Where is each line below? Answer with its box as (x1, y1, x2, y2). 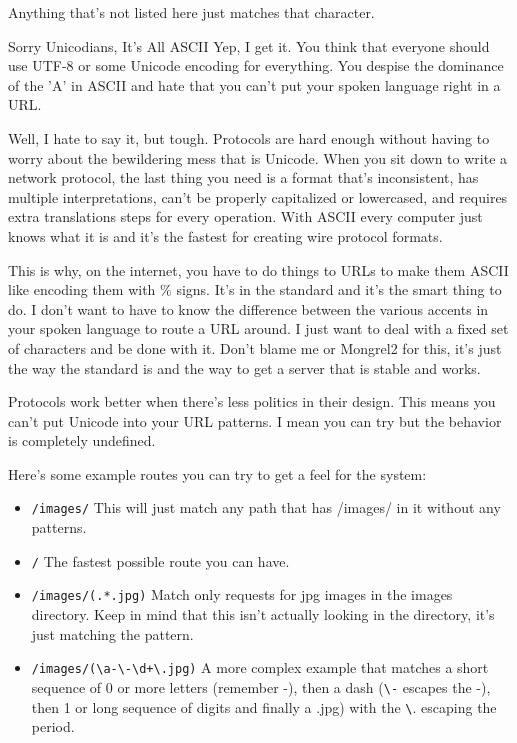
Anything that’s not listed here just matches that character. (8, 2, 375, 22)
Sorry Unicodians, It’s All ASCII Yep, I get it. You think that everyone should (8, 35, 490, 56)
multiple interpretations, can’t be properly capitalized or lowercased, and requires (8, 186, 508, 207)
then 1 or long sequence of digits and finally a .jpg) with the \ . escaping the (31, 696, 497, 717)
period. (31, 716, 75, 737)
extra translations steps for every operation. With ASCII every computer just (8, 206, 483, 227)
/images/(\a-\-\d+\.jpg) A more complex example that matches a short (31, 657, 489, 678)
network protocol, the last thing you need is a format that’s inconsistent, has (8, 167, 479, 188)
